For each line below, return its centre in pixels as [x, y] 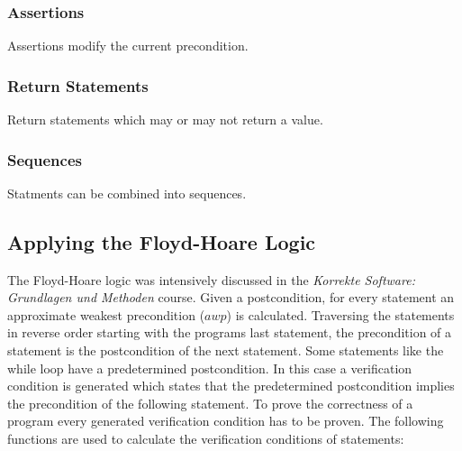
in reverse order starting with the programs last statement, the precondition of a [230, 332]
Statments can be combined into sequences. [127, 193]
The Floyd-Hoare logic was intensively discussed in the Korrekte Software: [211, 279]
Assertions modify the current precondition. [128, 46]
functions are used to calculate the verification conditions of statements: [206, 438]
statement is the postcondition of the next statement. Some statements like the [226, 350]
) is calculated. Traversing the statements [340, 314]
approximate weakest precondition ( [106, 314]
